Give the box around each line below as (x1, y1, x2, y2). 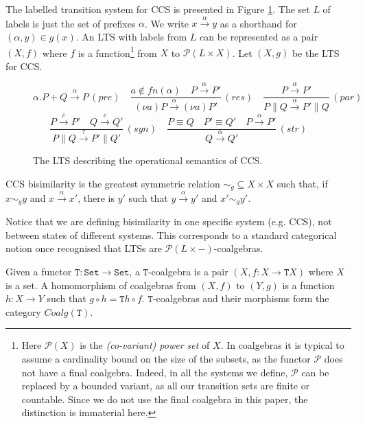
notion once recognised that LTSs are (5, 241, 162, 255)
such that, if (276, 176, 328, 190)
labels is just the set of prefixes (5, 16, 136, 30)
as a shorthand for (220, 16, 297, 30)
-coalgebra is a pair (148, 264, 228, 279)
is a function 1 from (78, 43, 157, 60)
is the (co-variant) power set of (80, 338, 210, 352)
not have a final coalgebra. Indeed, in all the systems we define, (21, 365, 288, 379)
